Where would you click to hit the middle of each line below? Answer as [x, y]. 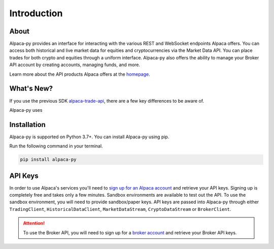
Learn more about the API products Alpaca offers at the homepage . [80, 74]
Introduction [36, 13]
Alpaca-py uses [26, 110]
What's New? [31, 89]
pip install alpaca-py [48, 160]
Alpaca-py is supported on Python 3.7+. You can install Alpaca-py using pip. [89, 137]
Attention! [34, 223]
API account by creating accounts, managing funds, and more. [75, 65]
